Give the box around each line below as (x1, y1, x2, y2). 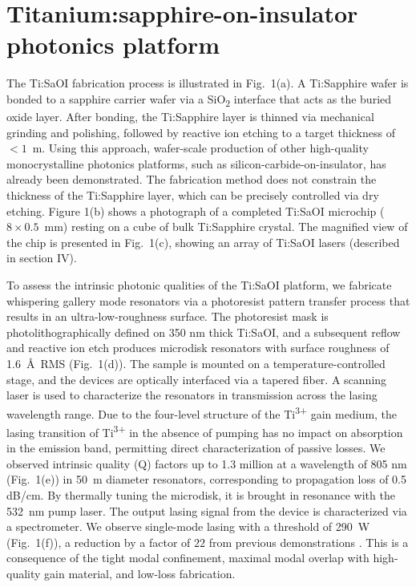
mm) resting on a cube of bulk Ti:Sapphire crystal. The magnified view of (44, 218, 408, 235)
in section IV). (6, 249, 77, 266)
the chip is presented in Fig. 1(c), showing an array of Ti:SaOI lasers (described (6, 233, 400, 250)
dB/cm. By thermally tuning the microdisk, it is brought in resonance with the (6, 487, 395, 503)
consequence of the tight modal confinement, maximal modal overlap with (6, 549, 370, 566)
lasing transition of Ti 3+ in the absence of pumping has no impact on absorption (6, 421, 403, 440)
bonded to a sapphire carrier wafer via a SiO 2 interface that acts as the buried (6, 90, 392, 109)
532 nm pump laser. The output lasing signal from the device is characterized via (6, 502, 407, 519)
